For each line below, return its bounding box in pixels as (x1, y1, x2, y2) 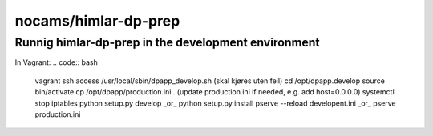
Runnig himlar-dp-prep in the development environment (14, 35, 320, 50)
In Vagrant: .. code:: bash (14, 58, 98, 67)
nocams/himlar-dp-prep (14, 12, 180, 30)
